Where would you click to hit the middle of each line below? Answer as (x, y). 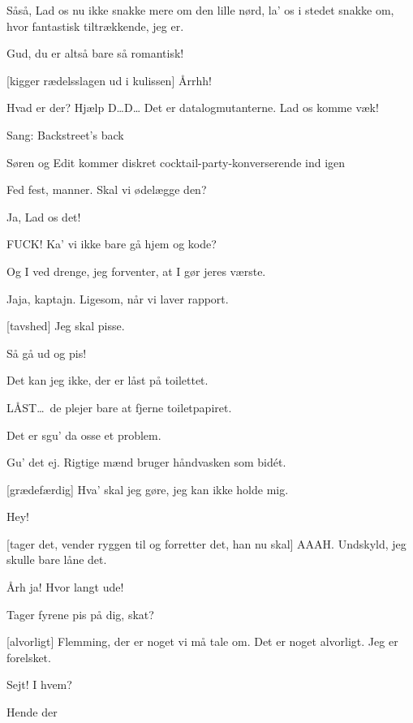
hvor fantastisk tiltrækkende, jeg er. (95, 26)
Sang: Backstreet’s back (65, 134)
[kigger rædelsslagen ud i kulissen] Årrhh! (109, 80)
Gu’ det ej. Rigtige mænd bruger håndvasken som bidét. (146, 462)
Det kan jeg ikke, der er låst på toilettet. (108, 380)
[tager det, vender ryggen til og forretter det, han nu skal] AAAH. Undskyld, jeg (206, 543)
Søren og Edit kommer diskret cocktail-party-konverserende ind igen (176, 162)
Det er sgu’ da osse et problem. (84, 435)
